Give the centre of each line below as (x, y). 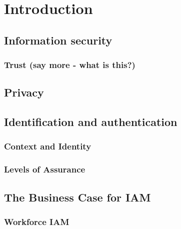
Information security (58, 40)
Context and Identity (48, 146)
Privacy (24, 92)
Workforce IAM (37, 221)
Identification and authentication (91, 122)
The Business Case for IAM (77, 197)
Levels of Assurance (45, 169)
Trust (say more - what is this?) (70, 65)
